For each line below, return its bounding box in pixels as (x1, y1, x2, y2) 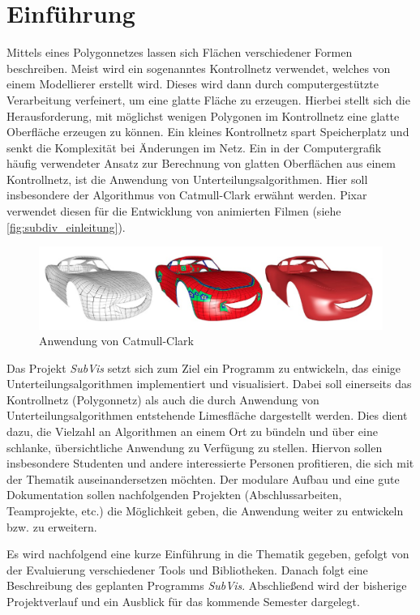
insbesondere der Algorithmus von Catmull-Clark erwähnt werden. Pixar (6, 186, 367, 203)
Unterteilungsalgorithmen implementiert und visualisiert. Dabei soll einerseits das (6, 375, 412, 392)
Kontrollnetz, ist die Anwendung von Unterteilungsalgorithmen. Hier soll (6, 170, 368, 187)
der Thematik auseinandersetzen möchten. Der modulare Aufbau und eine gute (6, 470, 400, 487)
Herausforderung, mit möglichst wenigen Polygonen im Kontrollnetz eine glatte (6, 107, 400, 124)
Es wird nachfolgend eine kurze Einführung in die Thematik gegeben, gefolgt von (6, 545, 409, 562)
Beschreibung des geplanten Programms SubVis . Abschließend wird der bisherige (6, 577, 407, 594)
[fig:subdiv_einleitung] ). (6, 218, 126, 235)
